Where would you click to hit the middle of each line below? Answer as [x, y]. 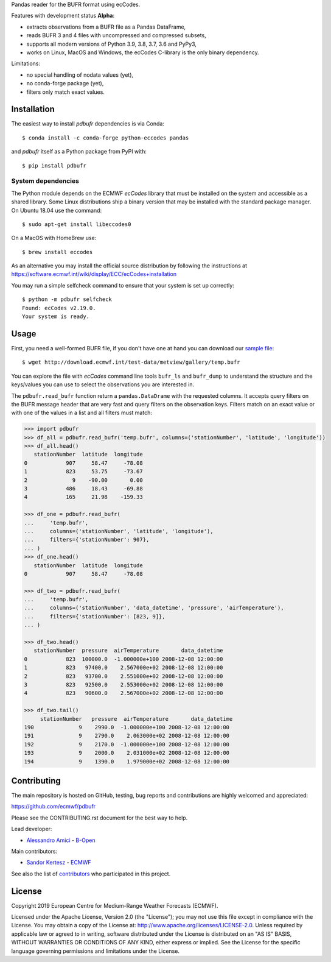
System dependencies [45, 181]
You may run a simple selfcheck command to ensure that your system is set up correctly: [123, 285]
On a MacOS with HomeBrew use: [54, 238]
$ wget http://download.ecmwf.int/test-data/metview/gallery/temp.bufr [131, 362]
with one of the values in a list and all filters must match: [82, 413]
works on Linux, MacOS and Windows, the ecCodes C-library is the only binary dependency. [143, 52]
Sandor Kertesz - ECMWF [59, 863]
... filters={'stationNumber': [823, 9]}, [95, 616]
